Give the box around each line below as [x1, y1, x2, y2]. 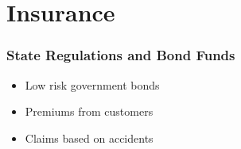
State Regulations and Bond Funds [6, 45, 235, 65]
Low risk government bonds [25, 76, 160, 93]
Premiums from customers [25, 103, 154, 120]
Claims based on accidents [25, 129, 154, 146]
